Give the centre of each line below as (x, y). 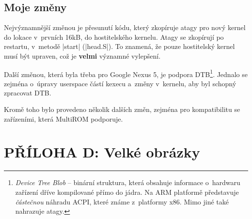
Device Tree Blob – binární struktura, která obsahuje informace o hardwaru (128, 182)
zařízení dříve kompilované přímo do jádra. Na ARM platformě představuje (127, 192)
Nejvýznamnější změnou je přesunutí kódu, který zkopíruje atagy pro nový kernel (125, 27)
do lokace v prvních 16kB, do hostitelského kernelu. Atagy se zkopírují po (114, 37)
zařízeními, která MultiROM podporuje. (63, 118)
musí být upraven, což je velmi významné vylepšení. (82, 55)
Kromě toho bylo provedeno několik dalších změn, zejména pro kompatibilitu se (122, 109)
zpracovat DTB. (28, 93)
